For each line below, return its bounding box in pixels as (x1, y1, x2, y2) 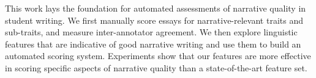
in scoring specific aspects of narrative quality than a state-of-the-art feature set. (5, 61, 307, 74)
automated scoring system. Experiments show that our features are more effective (5, 49, 311, 62)
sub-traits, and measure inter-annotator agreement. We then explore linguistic (5, 26, 298, 38)
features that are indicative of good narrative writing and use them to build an (5, 37, 301, 50)
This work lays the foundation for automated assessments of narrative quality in (5, 2, 306, 14)
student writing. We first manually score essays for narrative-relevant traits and (5, 13, 303, 26)
